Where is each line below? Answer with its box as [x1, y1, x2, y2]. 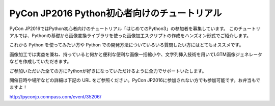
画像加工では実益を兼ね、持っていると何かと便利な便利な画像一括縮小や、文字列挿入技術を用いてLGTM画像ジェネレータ [9, 51, 262, 57]
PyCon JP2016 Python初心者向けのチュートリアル [9, 8, 222, 19]
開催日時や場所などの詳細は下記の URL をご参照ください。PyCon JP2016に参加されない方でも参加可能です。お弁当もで [9, 77, 261, 83]
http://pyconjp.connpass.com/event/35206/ [9, 93, 102, 99]
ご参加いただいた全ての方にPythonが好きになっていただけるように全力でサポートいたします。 [9, 68, 207, 74]
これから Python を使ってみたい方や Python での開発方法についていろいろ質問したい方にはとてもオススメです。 [9, 42, 244, 48]
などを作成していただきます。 [9, 59, 72, 65]
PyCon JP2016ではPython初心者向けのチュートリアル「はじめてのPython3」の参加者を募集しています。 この [9, 25, 239, 32]
